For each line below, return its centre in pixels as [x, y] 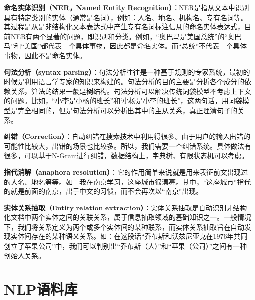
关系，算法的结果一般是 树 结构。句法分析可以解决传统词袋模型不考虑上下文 [131, 91]
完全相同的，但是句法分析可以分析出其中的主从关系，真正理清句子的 [127, 110]
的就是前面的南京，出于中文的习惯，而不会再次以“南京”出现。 [103, 191]
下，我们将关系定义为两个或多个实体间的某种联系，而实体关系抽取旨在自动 [124, 226]
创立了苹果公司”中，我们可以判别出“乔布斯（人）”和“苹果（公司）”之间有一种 [126, 246]
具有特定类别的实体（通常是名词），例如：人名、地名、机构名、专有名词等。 [126, 17]
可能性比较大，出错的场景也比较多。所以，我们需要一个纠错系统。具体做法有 [127, 146]
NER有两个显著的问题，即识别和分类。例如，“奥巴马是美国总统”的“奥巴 [126, 36]
